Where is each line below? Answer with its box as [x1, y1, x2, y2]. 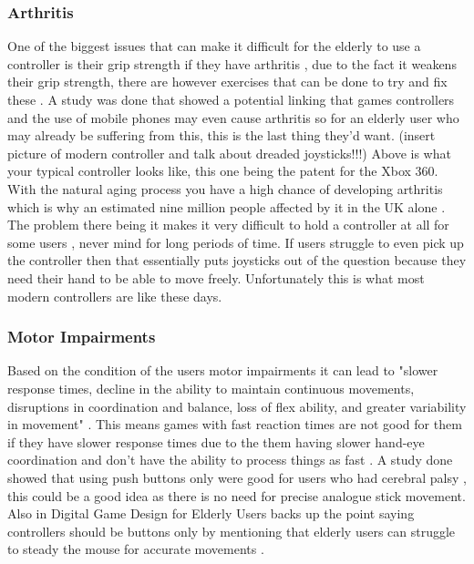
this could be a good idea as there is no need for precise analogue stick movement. [7, 486, 466, 505]
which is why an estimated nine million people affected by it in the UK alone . [7, 197, 446, 216]
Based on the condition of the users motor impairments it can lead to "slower [7, 361, 438, 380]
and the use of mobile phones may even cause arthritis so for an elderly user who [7, 108, 459, 127]
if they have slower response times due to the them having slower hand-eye [7, 432, 425, 451]
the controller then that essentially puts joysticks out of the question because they [7, 251, 467, 270]
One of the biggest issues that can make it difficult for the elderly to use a [7, 36, 421, 56]
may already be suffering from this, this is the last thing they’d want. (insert [7, 126, 436, 145]
